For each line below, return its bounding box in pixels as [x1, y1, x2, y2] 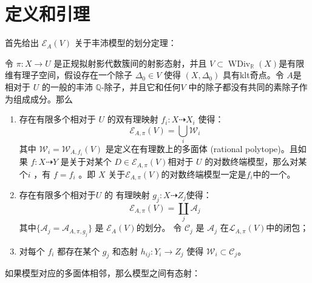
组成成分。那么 [13, 92, 73, 105]
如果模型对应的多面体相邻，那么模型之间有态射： [5, 267, 200, 279]
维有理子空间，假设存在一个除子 [5, 68, 132, 81]
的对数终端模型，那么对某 [205, 155, 307, 168]
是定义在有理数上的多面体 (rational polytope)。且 [105, 142, 298, 155]
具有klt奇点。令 [222, 68, 284, 81]
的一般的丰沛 [41, 80, 93, 93]
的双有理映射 [107, 113, 158, 125]
